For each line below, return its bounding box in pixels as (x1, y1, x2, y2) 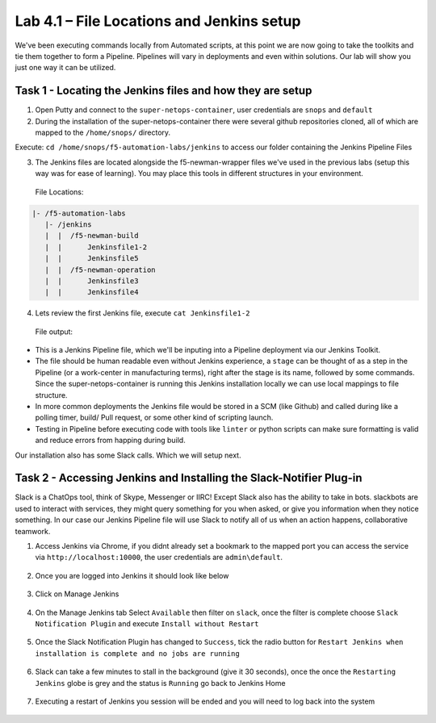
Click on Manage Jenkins (35, 589, 119, 599)
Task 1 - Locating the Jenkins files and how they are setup (15, 84, 312, 98)
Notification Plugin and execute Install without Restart (35, 619, 259, 629)
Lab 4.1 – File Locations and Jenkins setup (15, 12, 301, 30)
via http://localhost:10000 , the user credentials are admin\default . (35, 553, 283, 562)
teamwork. (15, 526, 51, 536)
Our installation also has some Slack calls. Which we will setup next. (15, 450, 241, 460)
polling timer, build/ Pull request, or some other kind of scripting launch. (35, 412, 274, 423)
